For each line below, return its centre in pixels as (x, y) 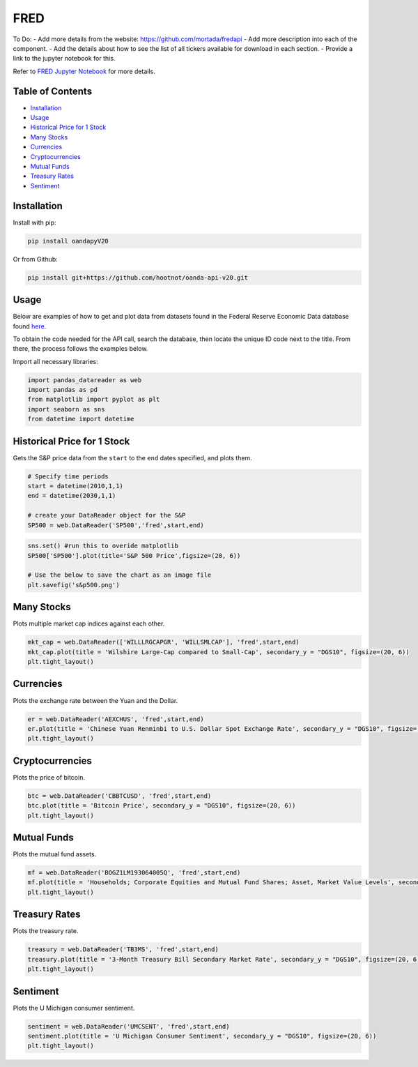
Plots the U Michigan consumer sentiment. (74, 1008)
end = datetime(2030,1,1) (72, 496)
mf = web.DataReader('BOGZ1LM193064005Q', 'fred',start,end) (134, 873)
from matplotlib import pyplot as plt (94, 400)
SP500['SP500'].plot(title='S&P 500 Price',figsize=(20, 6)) (134, 555)
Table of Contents (53, 91)
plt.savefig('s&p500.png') (73, 585)
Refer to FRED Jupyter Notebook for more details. (84, 71)
